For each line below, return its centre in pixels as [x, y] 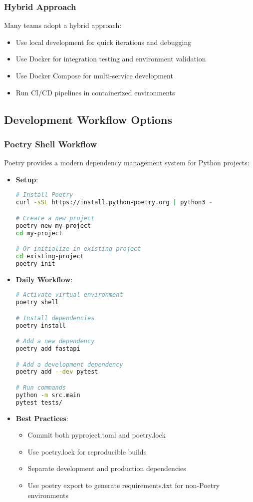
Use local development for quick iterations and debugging [104, 42]
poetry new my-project [53, 226]
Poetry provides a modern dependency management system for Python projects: [127, 163]
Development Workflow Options [88, 119]
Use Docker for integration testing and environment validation [111, 59]
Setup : [27, 179]
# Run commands [41, 387]
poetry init [35, 263]
